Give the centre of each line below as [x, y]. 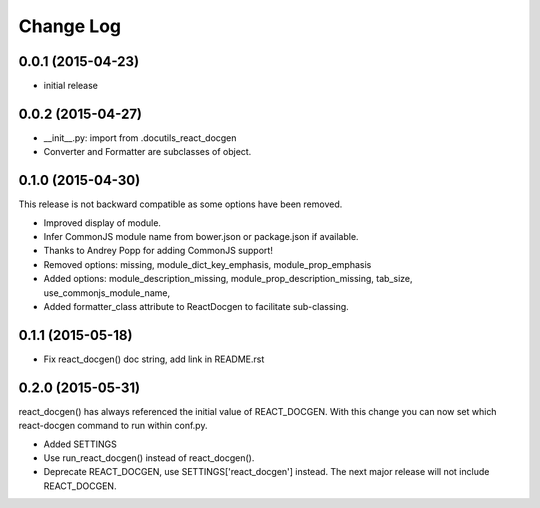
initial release [71, 86]
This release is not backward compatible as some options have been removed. [180, 204]
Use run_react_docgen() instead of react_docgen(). [149, 457]
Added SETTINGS [80, 444]
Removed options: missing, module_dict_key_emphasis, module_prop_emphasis [207, 264]
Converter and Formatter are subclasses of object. [147, 152]
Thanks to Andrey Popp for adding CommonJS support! [158, 251]
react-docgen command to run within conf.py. [113, 426]
